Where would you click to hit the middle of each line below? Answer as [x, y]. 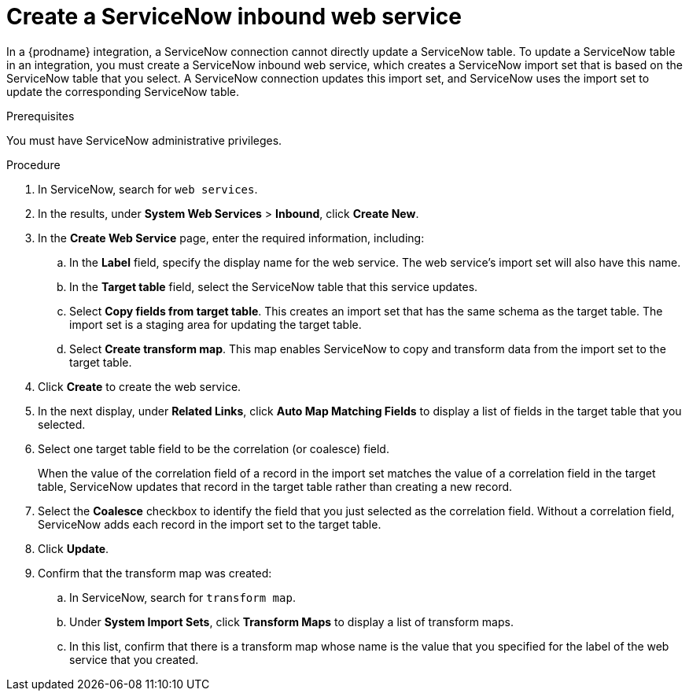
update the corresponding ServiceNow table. [123, 91]
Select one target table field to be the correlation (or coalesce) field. [214, 448]
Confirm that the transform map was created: [155, 573]
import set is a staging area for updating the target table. [216, 324]
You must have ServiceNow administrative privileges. [144, 140]
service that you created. [134, 659]
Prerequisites [41, 116]
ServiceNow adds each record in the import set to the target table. [210, 524]
